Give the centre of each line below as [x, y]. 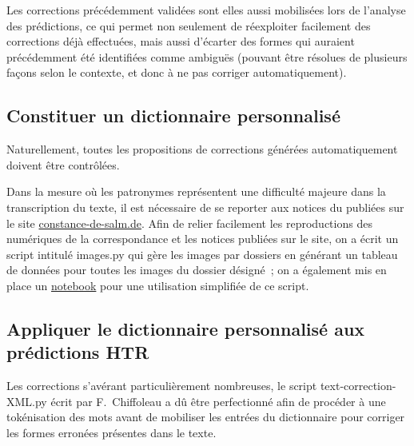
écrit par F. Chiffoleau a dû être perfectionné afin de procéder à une [218, 401]
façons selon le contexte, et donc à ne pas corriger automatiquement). [177, 72]
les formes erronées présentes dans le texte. [111, 432]
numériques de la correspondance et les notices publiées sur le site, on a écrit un [203, 239]
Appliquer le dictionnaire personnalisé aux [186, 328]
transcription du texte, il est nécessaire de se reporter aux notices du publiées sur [205, 207]
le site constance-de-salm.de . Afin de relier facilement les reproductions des [189, 223]
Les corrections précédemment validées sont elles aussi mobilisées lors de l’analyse [206, 10]
